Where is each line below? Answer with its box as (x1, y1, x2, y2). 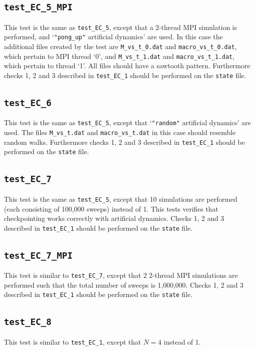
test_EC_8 (4, 317, 52, 327)
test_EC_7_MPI (4, 250, 73, 261)
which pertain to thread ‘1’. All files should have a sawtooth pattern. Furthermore (4, 60, 251, 71)
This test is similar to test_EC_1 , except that (4, 336, 142, 347)
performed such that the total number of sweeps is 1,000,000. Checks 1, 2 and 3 (4, 279, 244, 290)
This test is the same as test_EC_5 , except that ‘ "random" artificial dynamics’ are (4, 117, 251, 128)
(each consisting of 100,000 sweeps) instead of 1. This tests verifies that (4, 203, 219, 214)
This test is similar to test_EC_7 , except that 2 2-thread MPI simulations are (4, 270, 238, 280)
